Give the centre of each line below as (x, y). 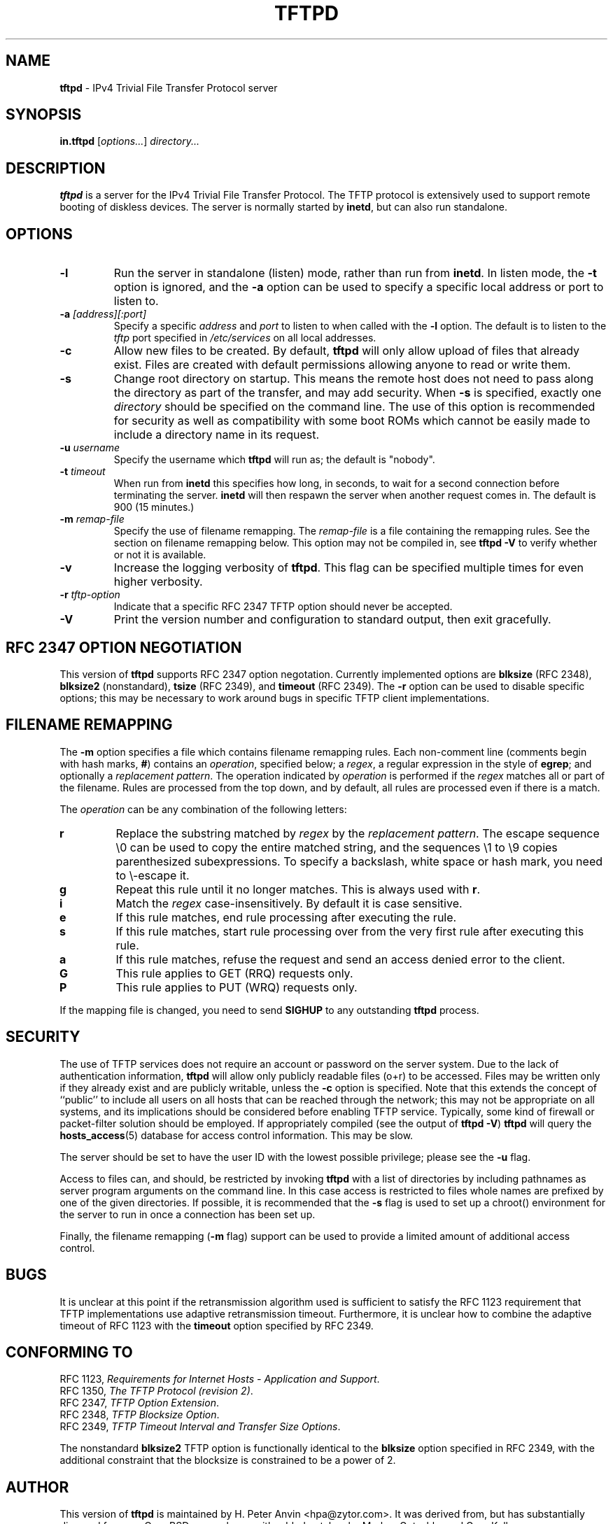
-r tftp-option (90, 595)
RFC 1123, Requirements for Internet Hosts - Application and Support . (220, 1379)
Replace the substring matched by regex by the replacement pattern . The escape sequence (358, 833)
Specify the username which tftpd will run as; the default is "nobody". (274, 460)
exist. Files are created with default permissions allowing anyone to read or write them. (342, 365)
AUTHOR (37, 1487)
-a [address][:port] (103, 314)
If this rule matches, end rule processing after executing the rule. (286, 917)
